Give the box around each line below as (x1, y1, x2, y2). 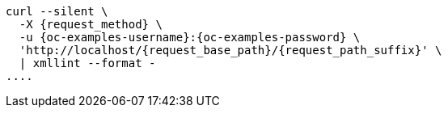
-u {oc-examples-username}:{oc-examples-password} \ (19, 31, 361, 44)
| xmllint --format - (19, 57, 156, 70)
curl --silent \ (6, 5, 108, 18)
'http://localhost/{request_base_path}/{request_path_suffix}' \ (19, 44, 442, 57)
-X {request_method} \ (19, 18, 163, 31)
